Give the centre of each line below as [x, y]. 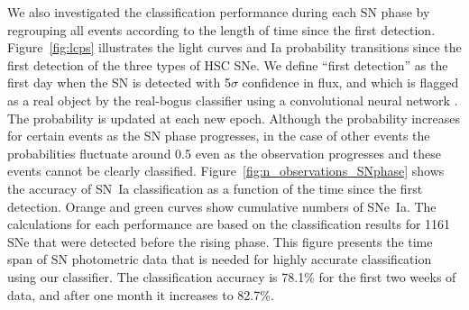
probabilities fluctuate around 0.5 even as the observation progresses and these [225, 153]
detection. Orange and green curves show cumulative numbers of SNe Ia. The [222, 206]
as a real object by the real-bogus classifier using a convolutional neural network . [233, 100]
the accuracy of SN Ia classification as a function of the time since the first [215, 188]
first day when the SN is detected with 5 [119, 82]
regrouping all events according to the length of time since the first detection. [221, 29]
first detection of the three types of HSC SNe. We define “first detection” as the [228, 64]
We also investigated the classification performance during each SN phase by [219, 12]
